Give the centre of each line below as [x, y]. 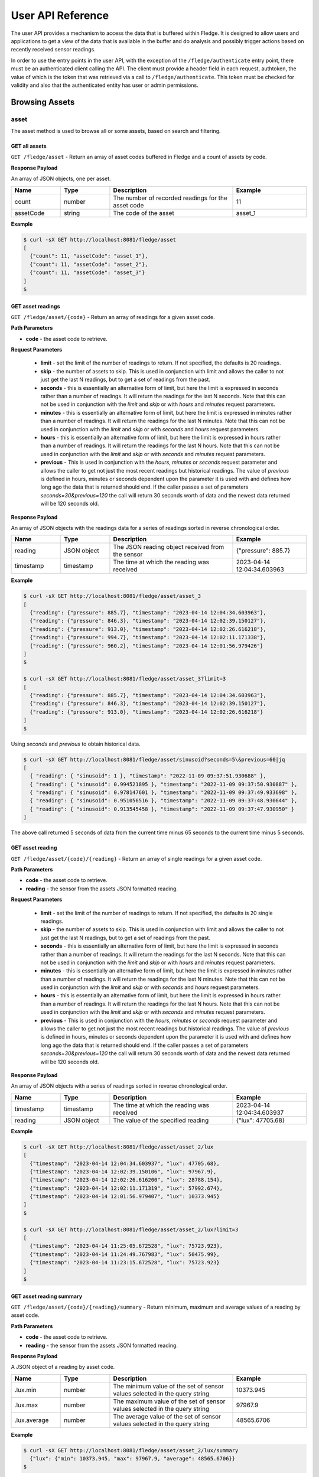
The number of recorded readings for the [170, 198]
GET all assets [29, 146]
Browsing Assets [43, 102]
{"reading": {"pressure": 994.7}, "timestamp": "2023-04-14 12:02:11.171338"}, [148, 637]
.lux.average [32, 1420]
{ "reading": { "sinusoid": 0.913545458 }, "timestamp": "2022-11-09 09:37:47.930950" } [162, 809]
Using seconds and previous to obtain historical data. [76, 744]
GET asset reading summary [47, 1296]
